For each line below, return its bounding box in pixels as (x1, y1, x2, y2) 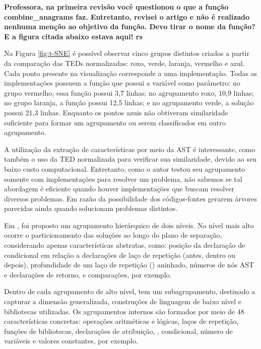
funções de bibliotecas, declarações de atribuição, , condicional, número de (4, 325, 233, 336)
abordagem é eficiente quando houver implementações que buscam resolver (4, 183, 234, 194)
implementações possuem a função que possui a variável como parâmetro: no (4, 78, 240, 88)
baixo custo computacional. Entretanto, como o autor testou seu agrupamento (4, 163, 245, 174)
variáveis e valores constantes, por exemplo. (4, 335, 138, 346)
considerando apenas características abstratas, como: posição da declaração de (4, 240, 245, 250)
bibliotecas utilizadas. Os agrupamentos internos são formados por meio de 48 (4, 306, 244, 316)
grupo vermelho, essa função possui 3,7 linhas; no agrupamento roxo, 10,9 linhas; (4, 87, 254, 98)
